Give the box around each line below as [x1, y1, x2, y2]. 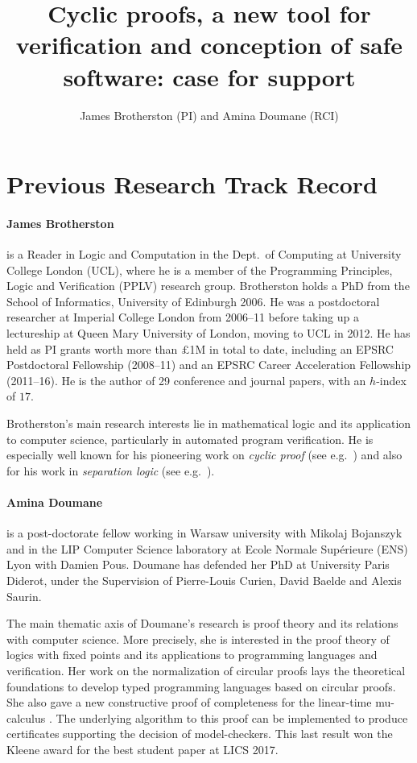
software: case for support [63, 60, 356, 93]
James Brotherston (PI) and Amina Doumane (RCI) [80, 106, 339, 123]
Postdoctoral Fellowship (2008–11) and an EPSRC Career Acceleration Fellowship [6, 356, 411, 373]
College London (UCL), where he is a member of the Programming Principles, [6, 261, 393, 278]
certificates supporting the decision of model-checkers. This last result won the [6, 725, 393, 742]
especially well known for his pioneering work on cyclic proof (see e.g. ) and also [6, 446, 403, 463]
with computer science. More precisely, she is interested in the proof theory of [6, 630, 390, 647]
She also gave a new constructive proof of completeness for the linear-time [6, 694, 372, 711]
